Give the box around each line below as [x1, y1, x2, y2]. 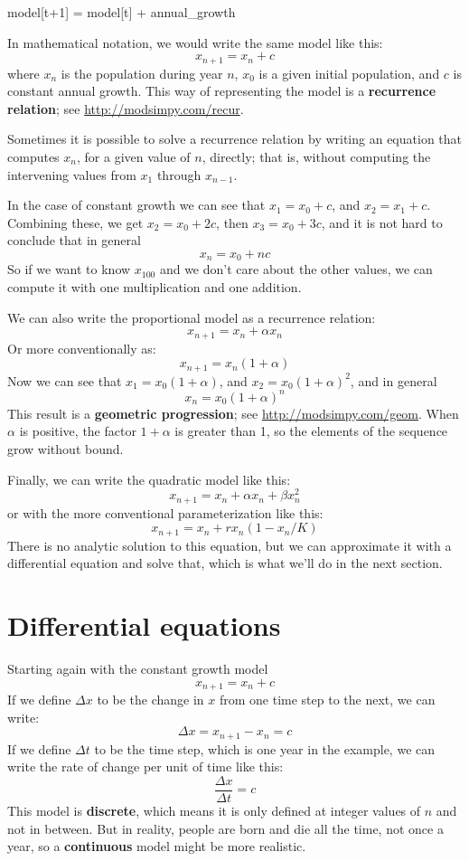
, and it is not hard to [321, 213, 443, 232]
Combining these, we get [7, 213, 144, 232]
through [156, 165, 202, 184]
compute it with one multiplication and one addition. [7, 278, 302, 297]
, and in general [350, 371, 437, 390]
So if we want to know [7, 260, 131, 279]
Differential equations [7, 607, 281, 644]
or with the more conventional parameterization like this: [7, 503, 324, 522]
